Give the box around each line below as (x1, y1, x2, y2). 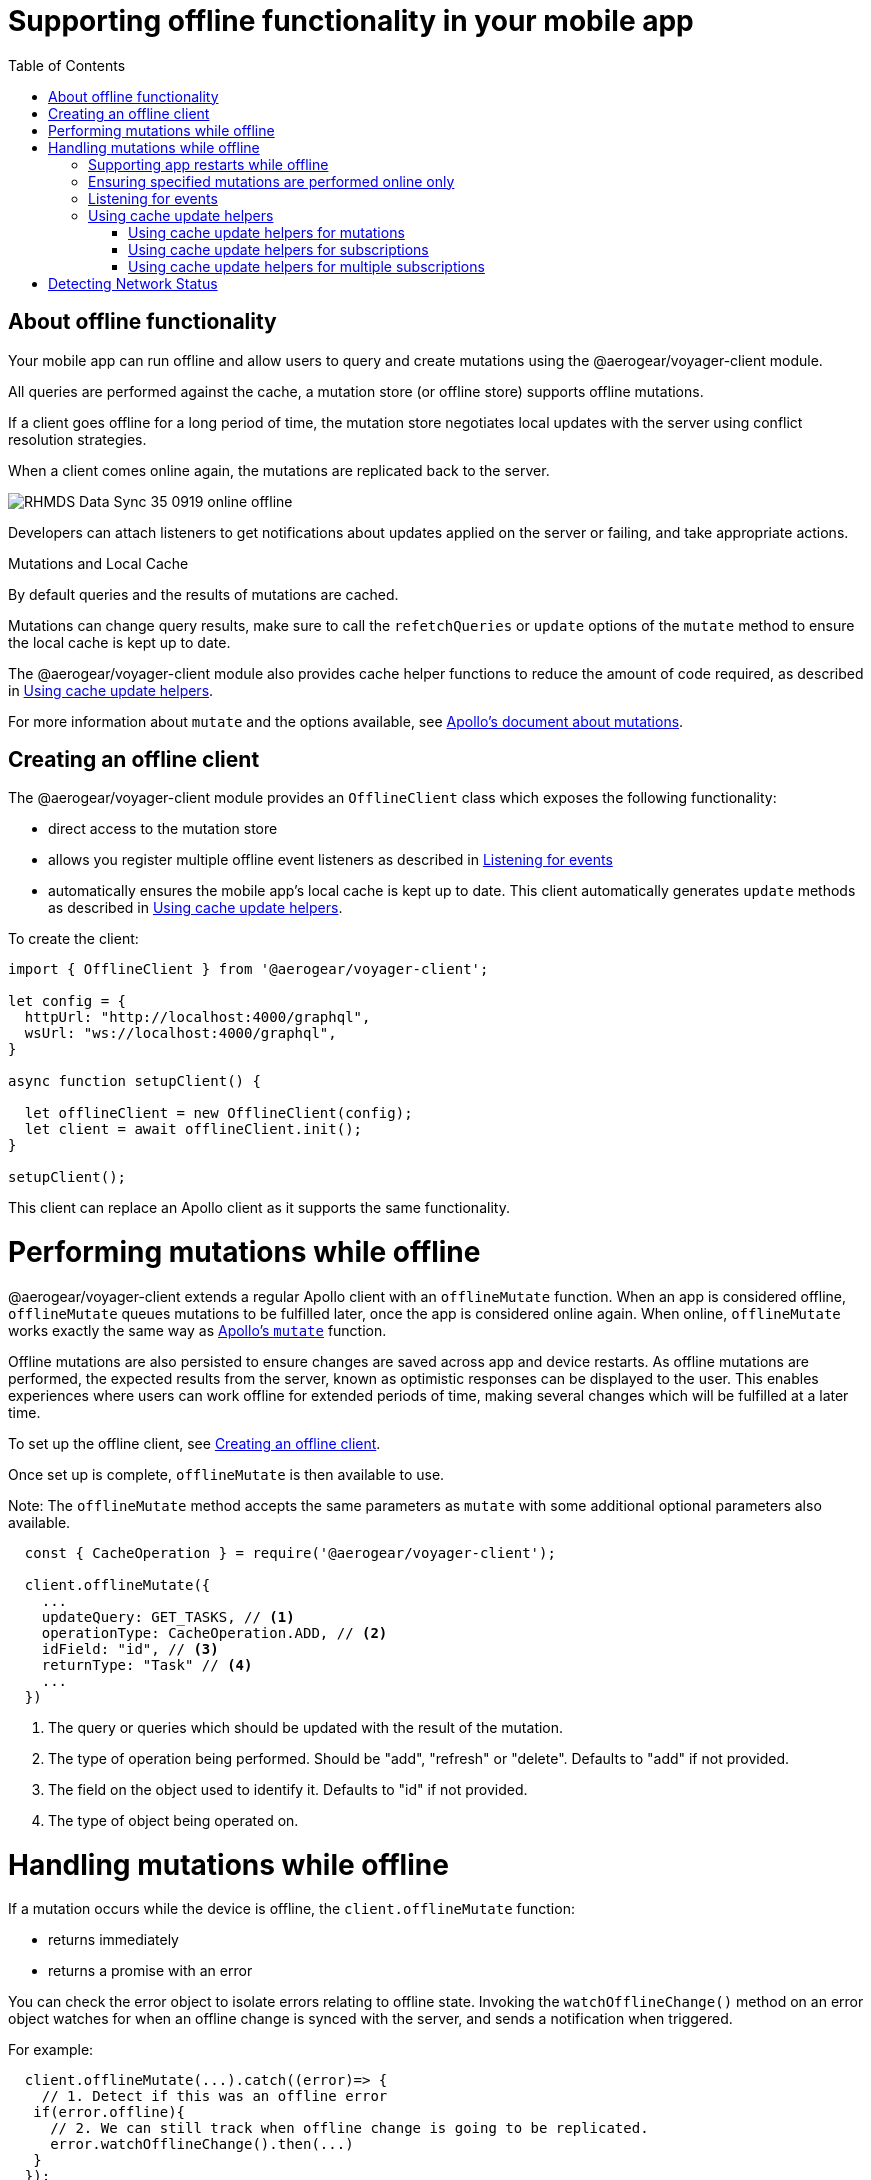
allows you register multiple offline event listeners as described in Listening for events (48, 851, 613, 869)
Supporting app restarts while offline (88, 155, 329, 173)
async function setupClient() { (8, 1073, 261, 1090)
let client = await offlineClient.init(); (24, 1121, 363, 1138)
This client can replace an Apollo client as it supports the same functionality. (8, 1199, 510, 1217)
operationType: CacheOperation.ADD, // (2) (41, 1624, 388, 1641)
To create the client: (8, 930, 139, 948)
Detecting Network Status (48, 274, 218, 292)
